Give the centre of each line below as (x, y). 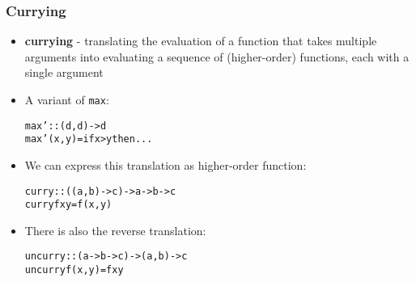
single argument (64, 72)
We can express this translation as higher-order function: (166, 164)
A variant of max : (67, 99)
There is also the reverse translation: (115, 230)
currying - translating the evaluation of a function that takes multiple (201, 41)
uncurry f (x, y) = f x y (74, 270)
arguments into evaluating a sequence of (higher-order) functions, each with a (217, 56)
